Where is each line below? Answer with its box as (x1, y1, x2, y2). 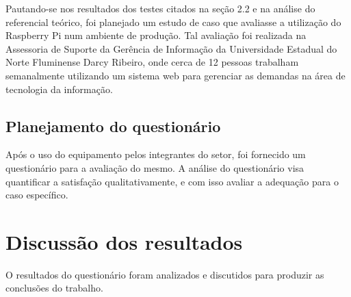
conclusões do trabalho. (5, 281, 103, 295)
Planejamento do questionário (5, 115, 221, 136)
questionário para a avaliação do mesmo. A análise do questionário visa (5, 160, 304, 175)
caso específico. (5, 188, 68, 202)
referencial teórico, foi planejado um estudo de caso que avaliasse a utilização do (5, 14, 341, 29)
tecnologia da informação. (5, 81, 113, 96)
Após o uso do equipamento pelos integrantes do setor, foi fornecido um (5, 147, 306, 162)
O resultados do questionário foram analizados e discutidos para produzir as (5, 267, 324, 281)
